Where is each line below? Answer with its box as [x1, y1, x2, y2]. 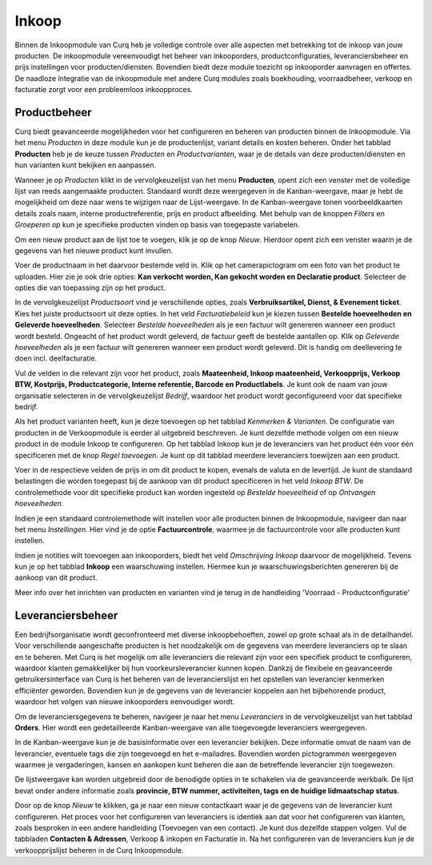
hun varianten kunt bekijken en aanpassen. [14, 160, 157, 170]
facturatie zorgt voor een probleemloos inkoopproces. [14, 85, 194, 95]
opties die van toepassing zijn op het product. [14, 283, 166, 292]
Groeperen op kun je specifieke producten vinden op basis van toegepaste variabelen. [14, 220, 300, 230]
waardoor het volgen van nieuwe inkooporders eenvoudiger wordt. [14, 697, 235, 706]
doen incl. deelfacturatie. [14, 353, 98, 364]
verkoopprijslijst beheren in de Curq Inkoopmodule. [14, 845, 184, 855]
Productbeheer [14, 105, 92, 119]
